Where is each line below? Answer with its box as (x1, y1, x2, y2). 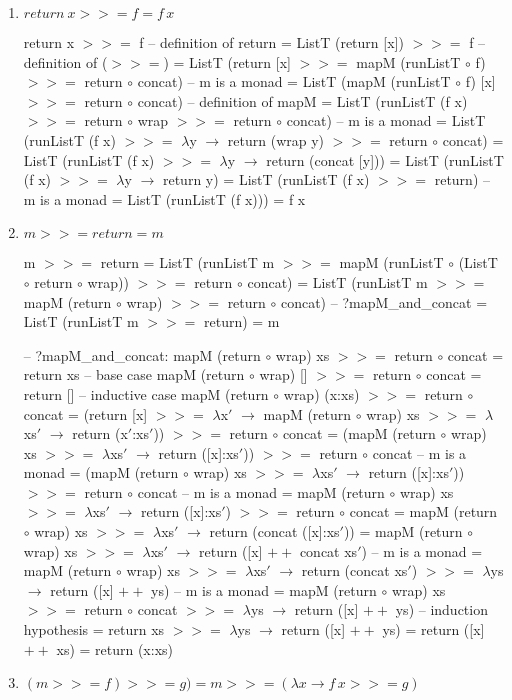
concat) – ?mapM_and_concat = (280, 291, 488, 312)
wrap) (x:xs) (283, 383, 360, 404)
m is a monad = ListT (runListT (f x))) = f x (23, 188, 306, 209)
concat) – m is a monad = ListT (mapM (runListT (137, 71, 451, 92)
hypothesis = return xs (23, 619, 165, 640)
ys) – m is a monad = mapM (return (151, 579, 377, 600)
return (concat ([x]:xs (209, 521, 340, 542)
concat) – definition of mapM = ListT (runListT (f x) (137, 90, 468, 111)
